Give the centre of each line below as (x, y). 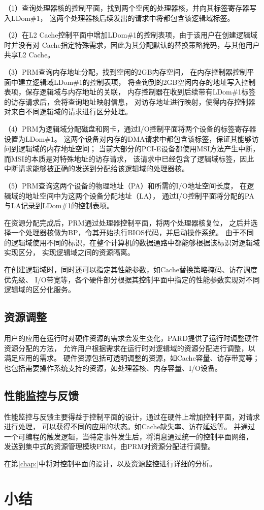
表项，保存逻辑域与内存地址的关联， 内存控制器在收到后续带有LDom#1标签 (130, 92)
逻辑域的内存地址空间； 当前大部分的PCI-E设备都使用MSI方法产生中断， (139, 149)
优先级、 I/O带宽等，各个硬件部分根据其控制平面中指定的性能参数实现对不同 (132, 279)
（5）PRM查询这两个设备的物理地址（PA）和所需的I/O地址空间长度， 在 (126, 185)
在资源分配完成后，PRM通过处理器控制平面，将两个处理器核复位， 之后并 (127, 222)
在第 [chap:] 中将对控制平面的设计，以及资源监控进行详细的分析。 (110, 463)
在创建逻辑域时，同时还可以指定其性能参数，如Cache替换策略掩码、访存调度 (131, 269)
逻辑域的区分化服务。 (40, 289)
